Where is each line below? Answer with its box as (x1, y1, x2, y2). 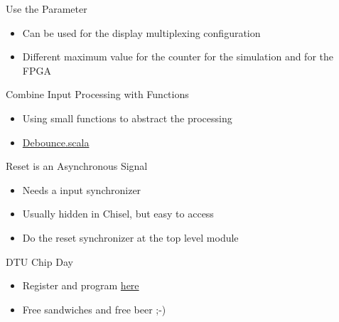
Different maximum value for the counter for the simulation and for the (22, 49, 333, 64)
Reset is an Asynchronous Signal (6, 159, 148, 173)
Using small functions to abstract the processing (22, 110, 232, 125)
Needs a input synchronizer (22, 182, 141, 197)
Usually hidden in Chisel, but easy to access (22, 206, 214, 221)
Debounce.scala (22, 134, 90, 149)
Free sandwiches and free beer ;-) (22, 301, 166, 316)
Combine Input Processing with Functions (6, 87, 189, 102)
